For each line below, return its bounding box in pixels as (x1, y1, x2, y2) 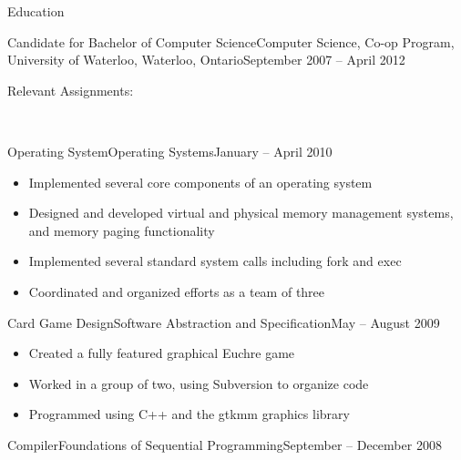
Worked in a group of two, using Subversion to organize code (28, 373, 369, 393)
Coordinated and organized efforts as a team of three (28, 281, 325, 301)
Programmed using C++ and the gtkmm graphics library (28, 404, 350, 424)
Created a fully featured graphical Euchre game (28, 343, 295, 363)
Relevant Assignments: (7, 80, 134, 99)
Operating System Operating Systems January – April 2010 (7, 141, 333, 160)
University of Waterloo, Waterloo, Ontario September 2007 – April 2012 (7, 50, 405, 69)
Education (7, 2, 65, 20)
